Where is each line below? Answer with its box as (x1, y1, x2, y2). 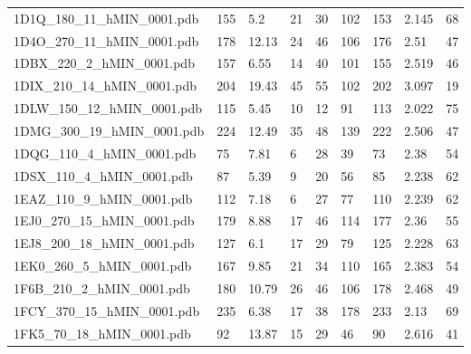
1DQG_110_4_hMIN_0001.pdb (14, 143, 197, 162)
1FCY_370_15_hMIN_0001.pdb (14, 301, 200, 320)
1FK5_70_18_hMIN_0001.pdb (14, 323, 191, 342)
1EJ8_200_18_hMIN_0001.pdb (14, 234, 195, 253)
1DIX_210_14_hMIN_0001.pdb (14, 76, 197, 95)
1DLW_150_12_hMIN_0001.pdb (14, 99, 203, 118)
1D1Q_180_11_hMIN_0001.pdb (14, 8, 199, 27)
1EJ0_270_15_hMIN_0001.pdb (14, 211, 195, 230)
